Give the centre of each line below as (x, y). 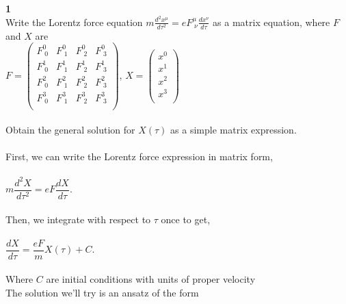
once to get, (186, 219)
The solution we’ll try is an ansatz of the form (102, 292)
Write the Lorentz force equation (74, 22)
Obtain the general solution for (70, 130)
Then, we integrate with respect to (78, 219)
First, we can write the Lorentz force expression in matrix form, (139, 156)
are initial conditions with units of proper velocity (151, 279)
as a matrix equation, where (271, 22)
